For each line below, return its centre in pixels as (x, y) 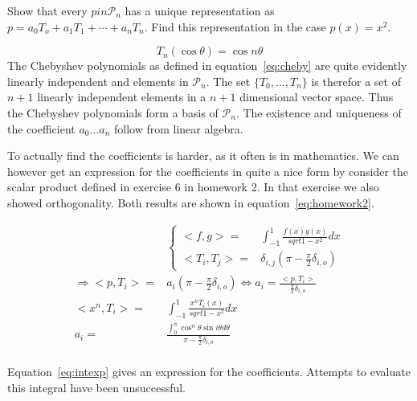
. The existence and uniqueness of (319, 112)
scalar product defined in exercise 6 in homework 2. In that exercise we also (193, 187)
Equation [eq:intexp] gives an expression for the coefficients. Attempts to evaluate (209, 372)
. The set (228, 81)
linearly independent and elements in (98, 81)
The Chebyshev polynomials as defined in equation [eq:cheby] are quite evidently (207, 65)
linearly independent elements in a (122, 97)
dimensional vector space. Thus (317, 97)
